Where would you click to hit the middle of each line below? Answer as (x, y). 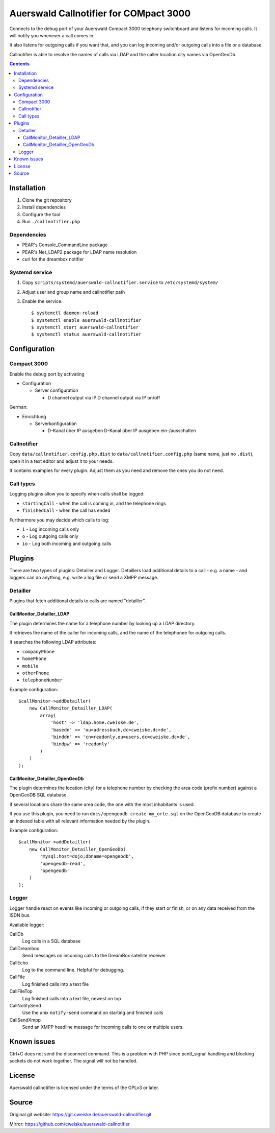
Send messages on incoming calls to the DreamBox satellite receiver (94, 956)
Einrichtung (34, 416)
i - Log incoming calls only (51, 529)
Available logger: (27, 925)
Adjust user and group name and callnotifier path (74, 292)
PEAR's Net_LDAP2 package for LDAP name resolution (79, 252)
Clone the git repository (47, 200)
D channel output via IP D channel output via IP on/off (104, 397)
